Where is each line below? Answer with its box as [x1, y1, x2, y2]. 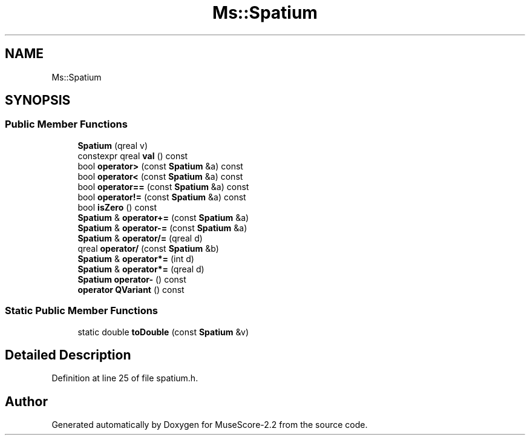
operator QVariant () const [77, 284, 185, 295]
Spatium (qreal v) [77, 140, 148, 151]
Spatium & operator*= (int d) [77, 253, 194, 264]
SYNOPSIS [5, 93, 71, 108]
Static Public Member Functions [5, 304, 159, 317]
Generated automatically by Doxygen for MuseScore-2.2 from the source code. [51, 419, 368, 430]
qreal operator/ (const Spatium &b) [77, 243, 219, 254]
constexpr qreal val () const [77, 150, 188, 161]
